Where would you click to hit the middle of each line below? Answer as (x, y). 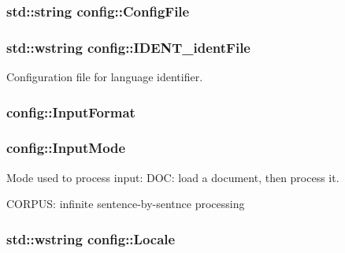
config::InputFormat (71, 112)
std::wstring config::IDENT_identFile (128, 47)
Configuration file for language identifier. (105, 77)
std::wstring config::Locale (91, 238)
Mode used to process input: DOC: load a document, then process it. (173, 177)
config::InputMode (66, 148)
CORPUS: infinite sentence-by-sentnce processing (126, 204)
